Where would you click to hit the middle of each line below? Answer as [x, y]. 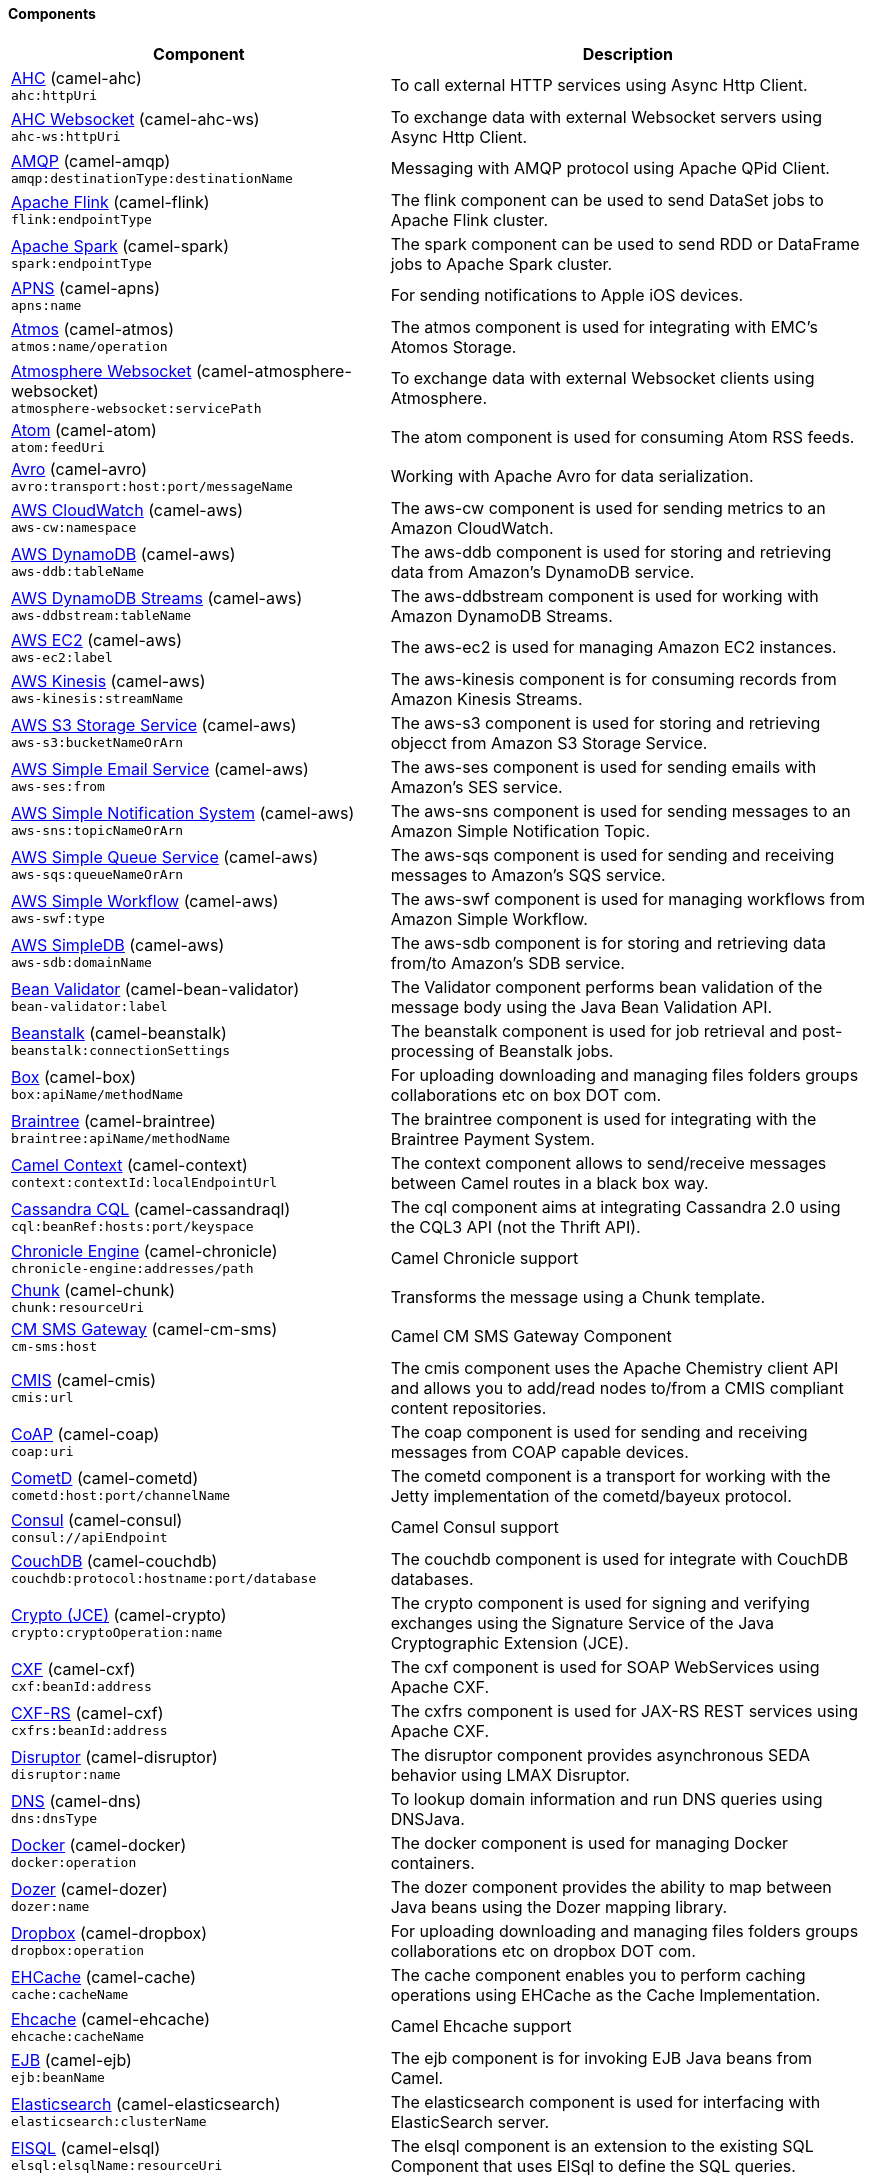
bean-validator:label [89, 1007]
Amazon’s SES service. [476, 786]
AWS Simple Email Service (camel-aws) [160, 769]
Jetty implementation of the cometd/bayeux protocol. [591, 1495]
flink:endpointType [81, 220]
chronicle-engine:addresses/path [132, 1268]
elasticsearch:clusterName [109, 2122]
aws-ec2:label [62, 657]
